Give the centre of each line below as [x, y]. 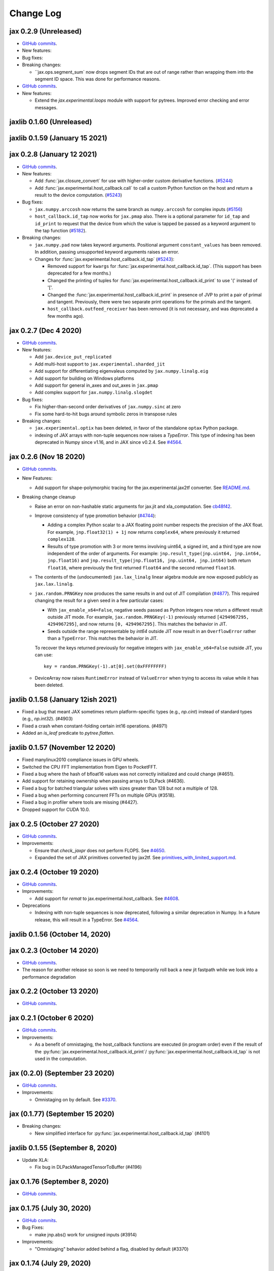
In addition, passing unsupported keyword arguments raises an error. [107, 252]
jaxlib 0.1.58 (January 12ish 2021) [63, 699]
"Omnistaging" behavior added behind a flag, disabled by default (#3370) [112, 1249]
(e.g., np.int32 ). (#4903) [47, 719]
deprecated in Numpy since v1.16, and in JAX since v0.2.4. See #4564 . [109, 442]
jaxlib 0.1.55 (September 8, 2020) [63, 1148]
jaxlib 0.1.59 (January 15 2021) [58, 138]
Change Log [36, 13]
